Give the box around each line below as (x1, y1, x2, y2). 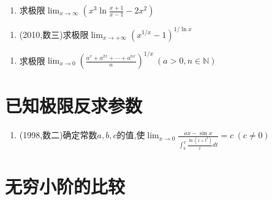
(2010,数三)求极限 (19, 28, 89, 40)
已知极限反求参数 (5, 93, 143, 118)
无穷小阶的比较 (5, 173, 126, 198)
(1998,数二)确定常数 (19, 128, 97, 141)
